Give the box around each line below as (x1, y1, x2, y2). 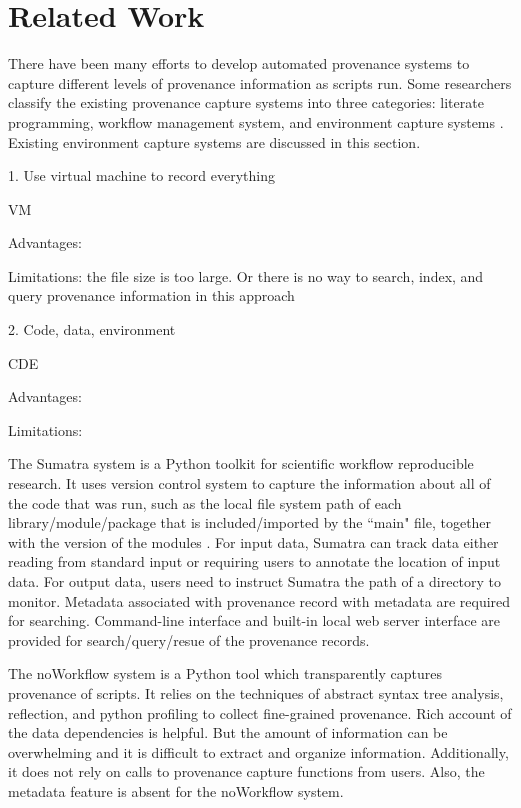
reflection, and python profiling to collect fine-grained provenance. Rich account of (8, 702, 512, 723)
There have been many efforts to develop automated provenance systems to (8, 53, 470, 74)
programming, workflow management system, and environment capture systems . (8, 111, 504, 132)
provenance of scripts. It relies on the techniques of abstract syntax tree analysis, (8, 682, 504, 703)
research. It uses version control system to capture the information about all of (8, 473, 491, 494)
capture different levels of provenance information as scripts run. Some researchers (8, 72, 512, 93)
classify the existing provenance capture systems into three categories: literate (8, 92, 484, 113)
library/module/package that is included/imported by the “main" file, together (8, 512, 492, 533)
